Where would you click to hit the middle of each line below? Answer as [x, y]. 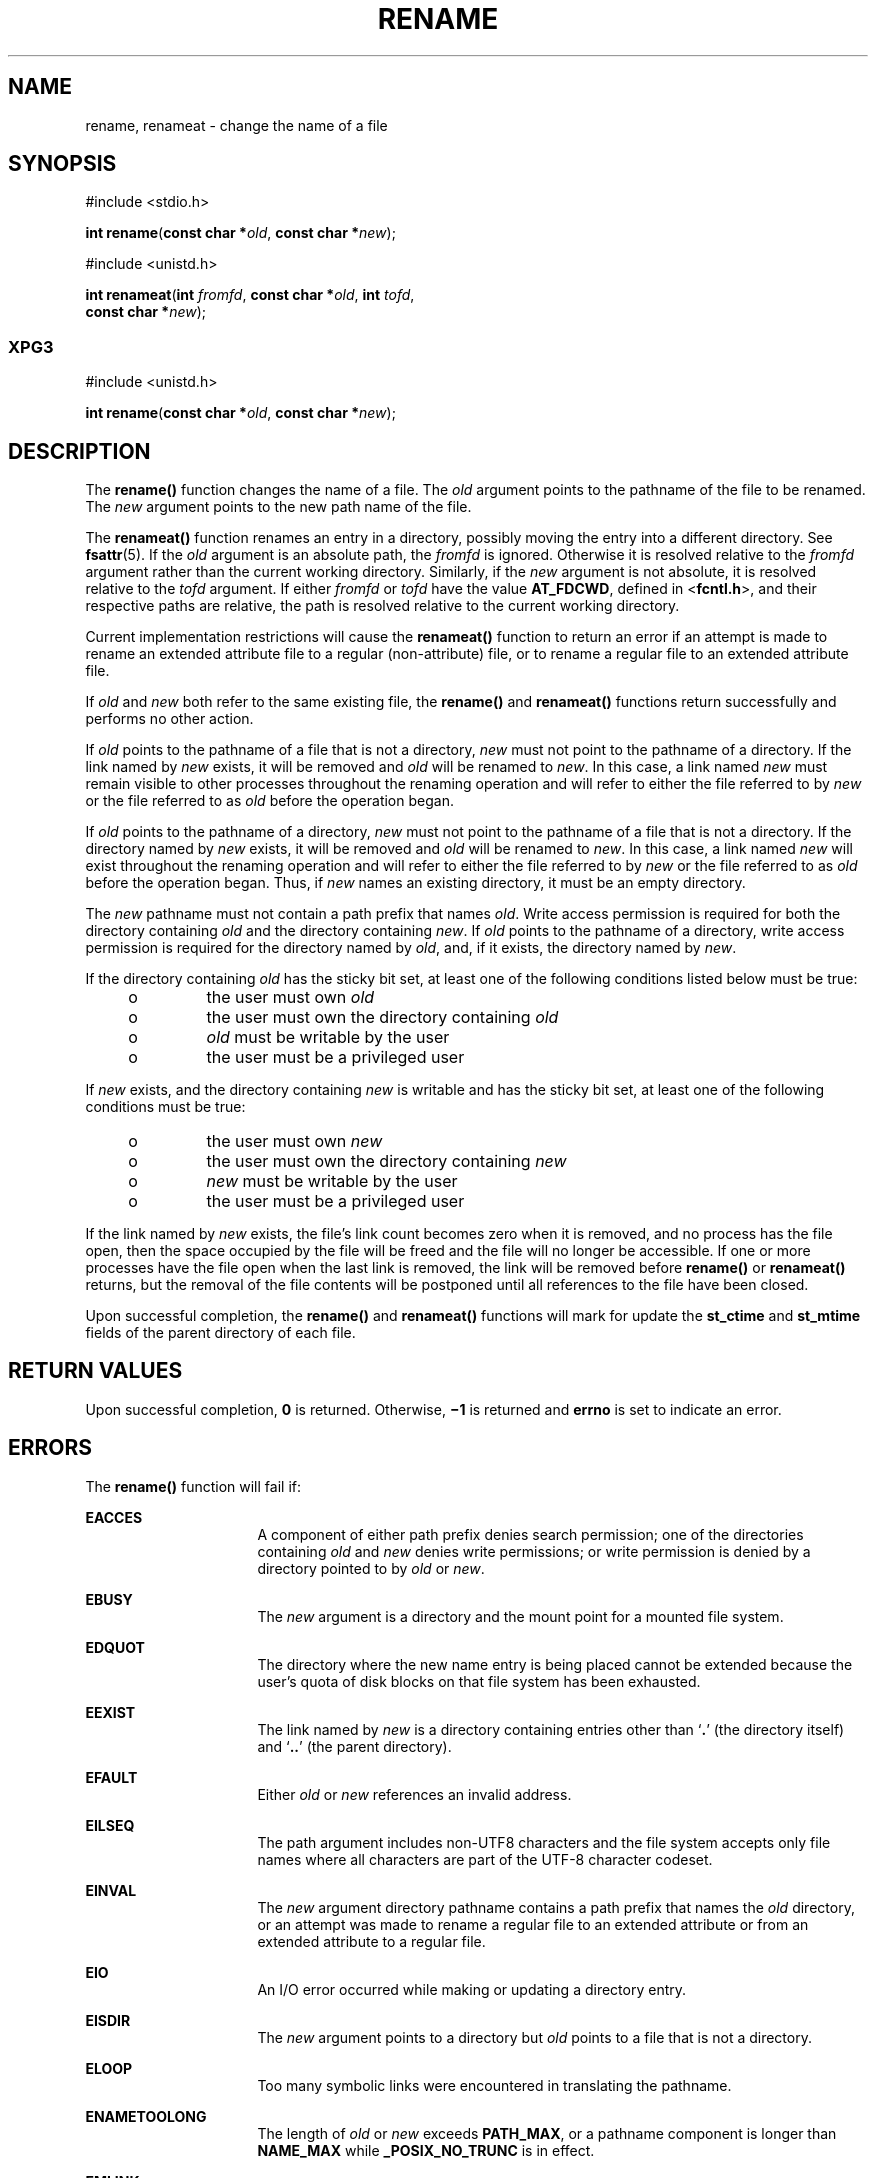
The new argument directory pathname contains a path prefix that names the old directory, [556, 1907]
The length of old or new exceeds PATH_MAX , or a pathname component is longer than [547, 2133]
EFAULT [111, 1777]
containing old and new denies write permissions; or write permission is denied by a [534, 1551]
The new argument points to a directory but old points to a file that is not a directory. [534, 2037]
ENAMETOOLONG [146, 2116]
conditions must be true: [165, 1107]
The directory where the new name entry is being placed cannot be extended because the [555, 1664]
